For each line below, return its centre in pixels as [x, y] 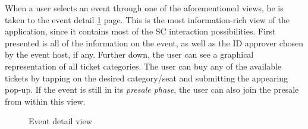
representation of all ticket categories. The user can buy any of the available [143, 66]
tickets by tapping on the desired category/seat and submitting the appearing [147, 78]
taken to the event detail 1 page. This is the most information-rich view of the [147, 19]
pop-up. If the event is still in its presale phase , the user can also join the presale [152, 89]
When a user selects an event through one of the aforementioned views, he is [144, 8]
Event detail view [60, 121]
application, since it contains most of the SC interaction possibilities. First [140, 31]
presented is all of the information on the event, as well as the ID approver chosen [154, 43]
